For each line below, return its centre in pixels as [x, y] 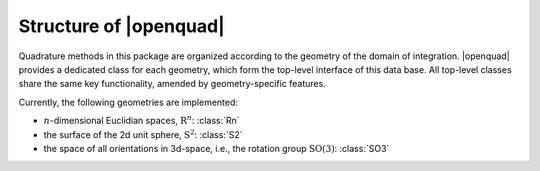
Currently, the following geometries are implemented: [128, 102]
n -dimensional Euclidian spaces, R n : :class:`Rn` [141, 120]
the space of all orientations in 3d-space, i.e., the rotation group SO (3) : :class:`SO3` [216, 148]
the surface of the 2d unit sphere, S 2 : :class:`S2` [143, 133]
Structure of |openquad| [121, 26]
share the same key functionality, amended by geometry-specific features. [172, 84]
